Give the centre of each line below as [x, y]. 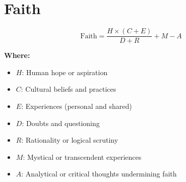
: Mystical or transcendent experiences [82, 157]
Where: [17, 55]
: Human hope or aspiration [65, 72]
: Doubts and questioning [61, 123]
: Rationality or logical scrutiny [70, 140]
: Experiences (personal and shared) [77, 106]
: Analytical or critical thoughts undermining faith [99, 174]
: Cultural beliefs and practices [69, 89]
